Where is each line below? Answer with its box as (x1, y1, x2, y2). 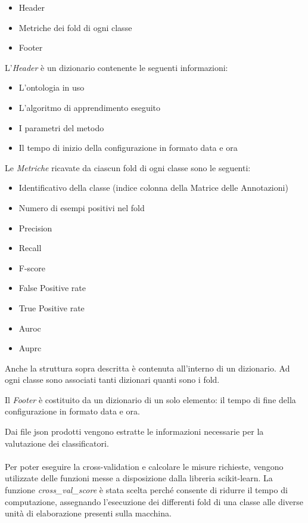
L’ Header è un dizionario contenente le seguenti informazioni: (5, 61, 228, 73)
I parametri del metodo (18, 121, 104, 134)
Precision (18, 221, 52, 234)
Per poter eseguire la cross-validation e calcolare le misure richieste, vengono (5, 460, 284, 472)
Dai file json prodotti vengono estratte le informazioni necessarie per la (5, 425, 264, 438)
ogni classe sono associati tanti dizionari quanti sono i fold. (5, 373, 220, 386)
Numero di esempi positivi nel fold (18, 201, 145, 213)
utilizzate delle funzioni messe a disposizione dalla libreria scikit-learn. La (5, 472, 273, 484)
